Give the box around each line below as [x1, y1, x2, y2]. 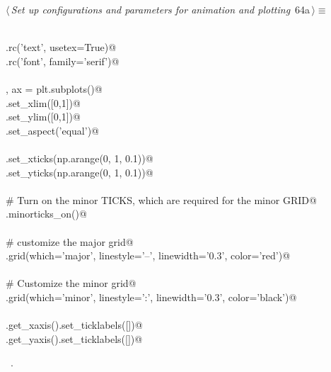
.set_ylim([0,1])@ [6, 109, 81, 124]
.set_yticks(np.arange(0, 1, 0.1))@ [6, 164, 153, 179]
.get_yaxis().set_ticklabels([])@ [6, 331, 143, 346]
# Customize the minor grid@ [6, 276, 137, 291]
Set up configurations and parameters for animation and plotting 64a [11, 2, 310, 16]
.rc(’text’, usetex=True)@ [6, 40, 117, 55]
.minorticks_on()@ [6, 206, 87, 221]
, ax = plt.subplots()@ [6, 81, 103, 96]
